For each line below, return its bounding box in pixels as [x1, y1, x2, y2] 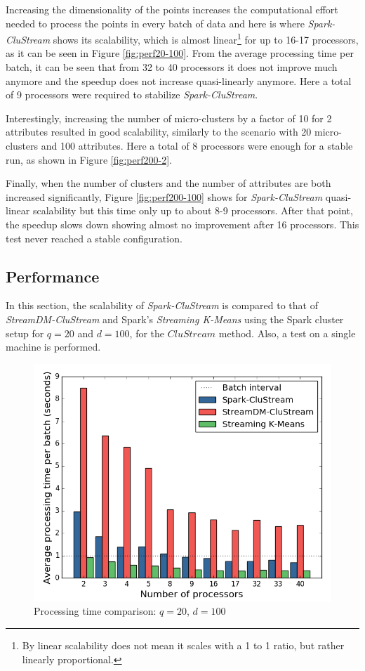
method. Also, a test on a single [218, 325, 356, 340]
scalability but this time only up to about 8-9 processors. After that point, [32, 203, 353, 218]
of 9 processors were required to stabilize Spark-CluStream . [6, 87, 258, 102]
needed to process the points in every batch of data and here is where [6, 15, 305, 30]
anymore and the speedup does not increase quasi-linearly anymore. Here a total [6, 73, 352, 88]
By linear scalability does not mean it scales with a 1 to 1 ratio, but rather [22, 637, 345, 652]
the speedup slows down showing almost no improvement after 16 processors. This [6, 216, 359, 231]
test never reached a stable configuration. [6, 230, 182, 245]
